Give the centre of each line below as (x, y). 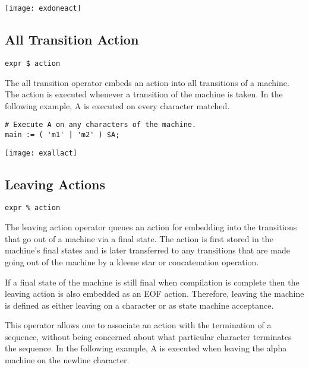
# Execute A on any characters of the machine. (101, 125)
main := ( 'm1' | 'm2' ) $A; (62, 134)
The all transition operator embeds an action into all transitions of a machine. (147, 82)
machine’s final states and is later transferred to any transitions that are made (147, 250)
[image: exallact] (41, 153)
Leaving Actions (55, 184)
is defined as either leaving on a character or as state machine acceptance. (139, 305)
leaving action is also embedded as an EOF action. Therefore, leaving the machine (154, 294)
